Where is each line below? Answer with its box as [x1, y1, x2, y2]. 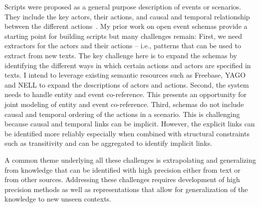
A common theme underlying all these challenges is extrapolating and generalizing [4, 154, 256, 165]
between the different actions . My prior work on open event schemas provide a [4, 21, 248, 31]
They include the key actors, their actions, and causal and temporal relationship [4, 11, 250, 21]
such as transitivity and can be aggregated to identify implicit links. [4, 138, 213, 148]
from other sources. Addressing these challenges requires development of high [4, 174, 240, 185]
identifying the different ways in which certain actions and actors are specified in [4, 60, 251, 70]
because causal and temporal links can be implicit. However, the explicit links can [4, 118, 255, 129]
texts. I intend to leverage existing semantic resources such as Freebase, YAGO [4, 70, 246, 80]
